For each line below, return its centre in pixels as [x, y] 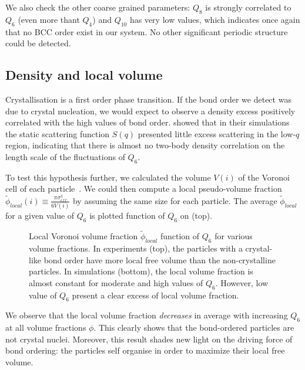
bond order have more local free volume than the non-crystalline [160, 259]
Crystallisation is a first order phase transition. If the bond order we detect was [148, 99]
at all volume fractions [46, 327]
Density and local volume [84, 75]
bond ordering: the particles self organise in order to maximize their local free [145, 350]
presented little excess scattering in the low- [217, 133]
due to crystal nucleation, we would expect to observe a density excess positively [150, 111]
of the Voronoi [264, 177]
